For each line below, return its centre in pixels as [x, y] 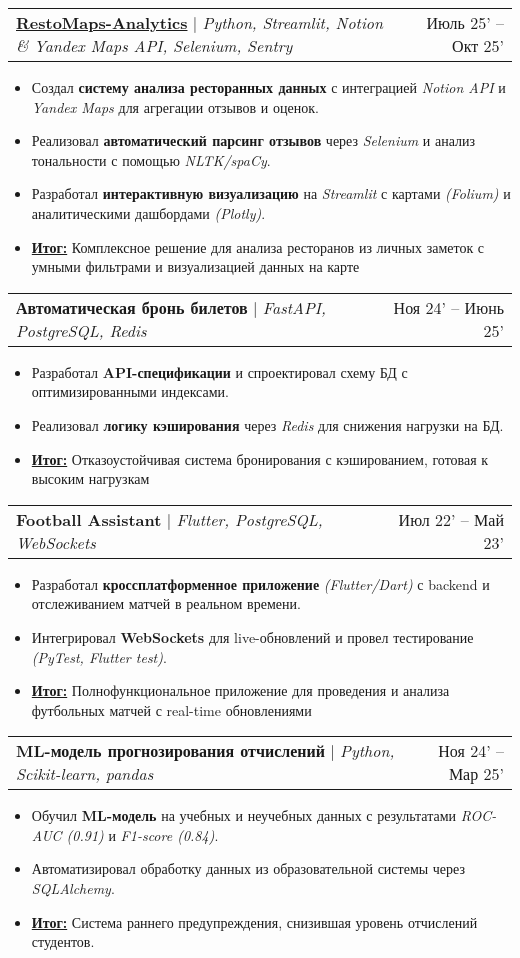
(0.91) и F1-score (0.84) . [142, 834]
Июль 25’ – [465, 22]
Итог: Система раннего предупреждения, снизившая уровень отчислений [254, 921]
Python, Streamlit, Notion [292, 22]
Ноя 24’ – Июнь [448, 307]
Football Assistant [89, 519]
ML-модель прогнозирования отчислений [170, 751]
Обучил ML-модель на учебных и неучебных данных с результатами [244, 815]
